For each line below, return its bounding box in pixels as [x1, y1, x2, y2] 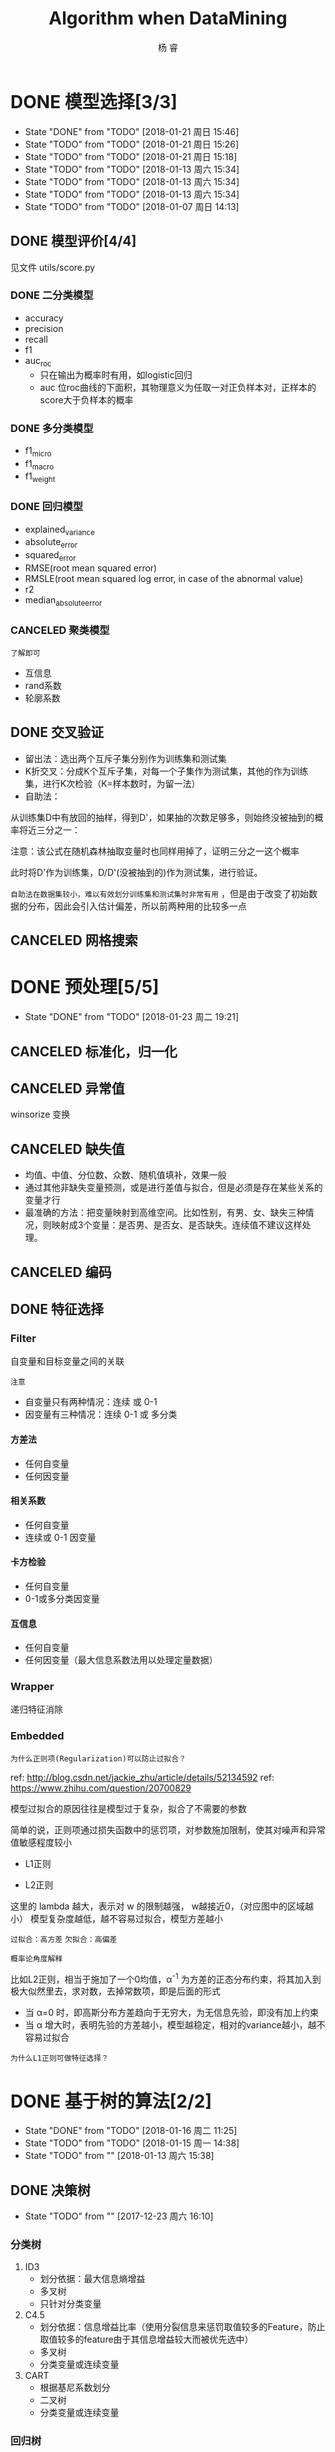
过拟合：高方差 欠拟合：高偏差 [10, 1934, 118, 1944]
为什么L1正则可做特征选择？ [10, 2053, 110, 2064]
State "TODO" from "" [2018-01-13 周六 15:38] [24, 2150, 215, 2162]
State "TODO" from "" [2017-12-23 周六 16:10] [24, 2210, 214, 2222]
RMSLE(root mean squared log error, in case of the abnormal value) [24, 572, 304, 584]
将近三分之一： [18, 823, 81, 836]
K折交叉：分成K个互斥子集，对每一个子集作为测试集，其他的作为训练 [24, 765, 309, 777]
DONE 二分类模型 [10, 288, 94, 302]
